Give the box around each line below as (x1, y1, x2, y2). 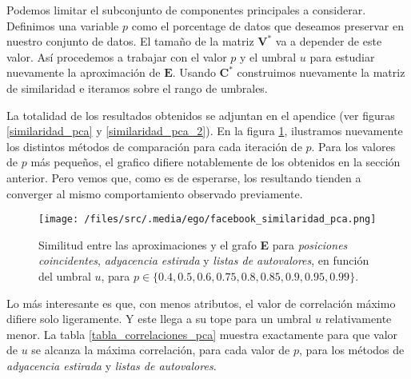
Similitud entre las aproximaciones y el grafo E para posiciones (38, 236, 348, 253)
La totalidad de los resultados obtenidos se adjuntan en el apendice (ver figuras (6, 106, 395, 123)
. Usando (172, 64, 216, 81)
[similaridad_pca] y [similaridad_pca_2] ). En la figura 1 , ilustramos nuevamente (6, 122, 403, 139)
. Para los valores (311, 138, 396, 154)
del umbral (38, 267, 91, 284)
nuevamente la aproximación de (6, 64, 161, 81)
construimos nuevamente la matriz (237, 64, 405, 81)
